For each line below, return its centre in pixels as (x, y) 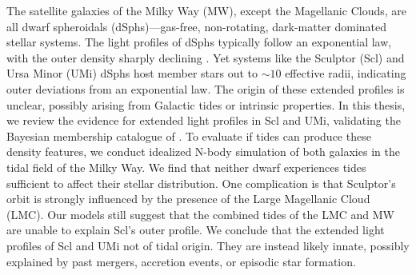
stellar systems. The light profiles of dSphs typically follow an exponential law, (199, 42)
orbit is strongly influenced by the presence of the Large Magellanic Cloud (188, 199)
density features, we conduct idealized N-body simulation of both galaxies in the (203, 151)
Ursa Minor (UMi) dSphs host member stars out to (132, 73)
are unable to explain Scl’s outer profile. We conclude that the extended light (196, 230)
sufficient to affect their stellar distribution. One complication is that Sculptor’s (201, 183)
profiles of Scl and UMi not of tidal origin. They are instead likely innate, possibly (208, 245)
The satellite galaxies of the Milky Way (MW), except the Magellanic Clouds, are (206, 10)
